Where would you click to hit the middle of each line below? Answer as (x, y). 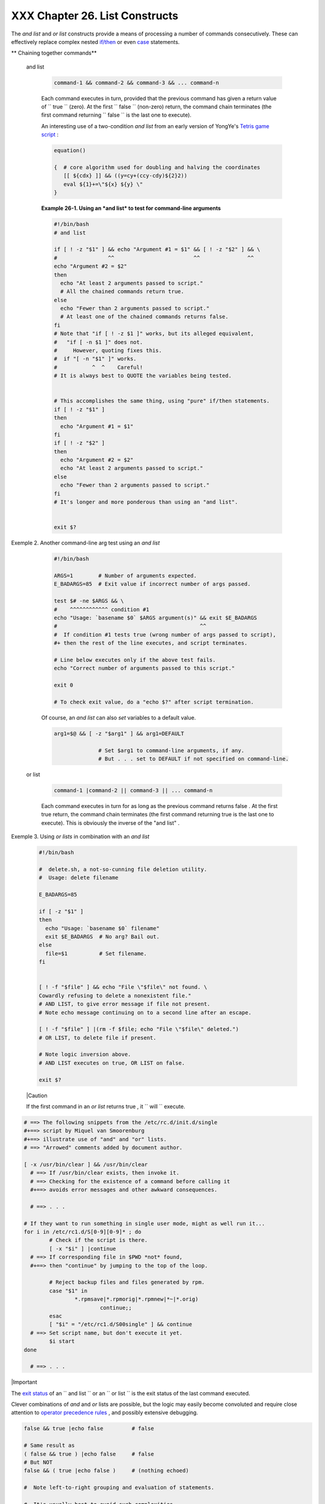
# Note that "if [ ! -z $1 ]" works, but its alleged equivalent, (154, 334)
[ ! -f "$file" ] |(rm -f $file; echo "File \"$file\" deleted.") (139, 1029)
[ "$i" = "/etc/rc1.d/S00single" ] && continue (121, 1324)
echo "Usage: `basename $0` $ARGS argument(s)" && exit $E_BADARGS (156, 618)
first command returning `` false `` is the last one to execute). (116, 115)
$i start (62, 1341)
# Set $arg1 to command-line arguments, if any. (172, 750)
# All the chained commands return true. (122, 291)
